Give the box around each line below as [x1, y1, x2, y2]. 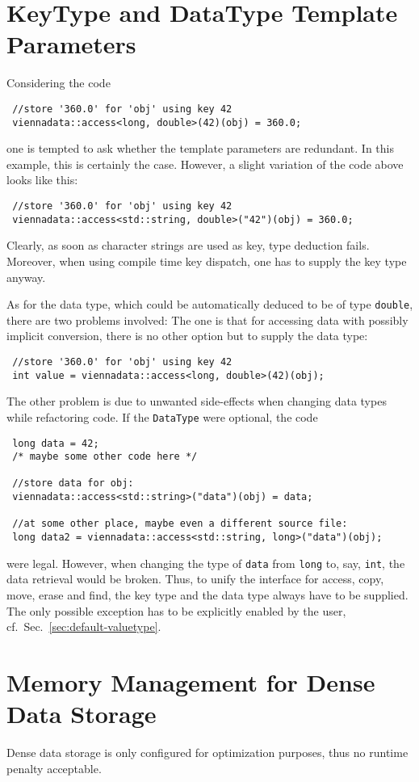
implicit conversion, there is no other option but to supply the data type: [6, 327, 368, 344]
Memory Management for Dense [6, 665, 375, 698]
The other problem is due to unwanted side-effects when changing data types [6, 393, 387, 410]
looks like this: [6, 171, 78, 188]
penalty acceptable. [6, 759, 102, 776]
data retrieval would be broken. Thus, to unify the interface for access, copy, [6, 570, 384, 587]
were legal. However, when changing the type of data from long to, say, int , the [6, 554, 405, 571]
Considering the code [6, 74, 111, 91]
